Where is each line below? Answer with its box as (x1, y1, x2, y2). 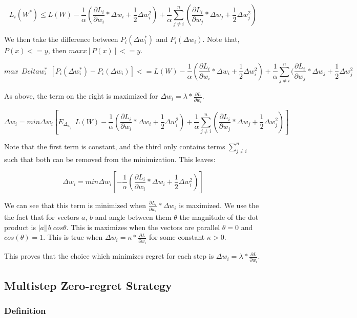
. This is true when (43, 232, 103, 242)
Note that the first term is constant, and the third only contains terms (4, 141, 225, 151)
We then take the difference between (4, 34, 118, 44)
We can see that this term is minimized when (4, 200, 146, 211)
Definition (4, 304, 46, 316)
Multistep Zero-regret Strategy (4, 277, 172, 293)
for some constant (149, 232, 205, 242)
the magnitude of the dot (179, 212, 259, 222)
